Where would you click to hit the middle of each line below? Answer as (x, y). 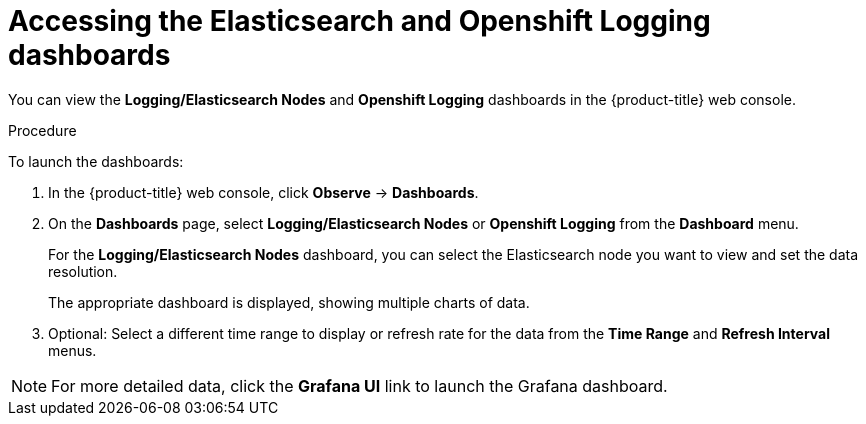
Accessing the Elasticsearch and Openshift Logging (359, 21)
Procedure (42, 130)
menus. (72, 350)
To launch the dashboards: (96, 161)
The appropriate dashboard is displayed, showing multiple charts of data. (289, 302)
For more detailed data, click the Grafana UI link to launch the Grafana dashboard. (359, 385)
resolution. (83, 271)
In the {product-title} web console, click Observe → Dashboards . (263, 192)
